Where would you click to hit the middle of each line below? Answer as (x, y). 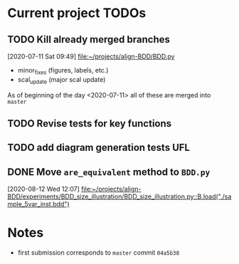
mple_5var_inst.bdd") (38, 204)
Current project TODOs (77, 13)
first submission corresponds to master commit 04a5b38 (99, 253)
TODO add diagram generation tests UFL (99, 148)
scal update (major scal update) (62, 80)
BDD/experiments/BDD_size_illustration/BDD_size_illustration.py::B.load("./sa (119, 196)
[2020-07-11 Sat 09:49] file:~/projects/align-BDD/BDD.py (91, 56)
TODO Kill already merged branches (89, 39)
